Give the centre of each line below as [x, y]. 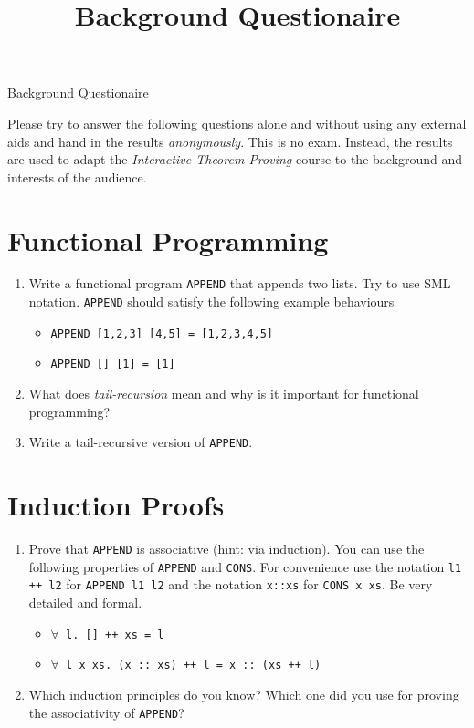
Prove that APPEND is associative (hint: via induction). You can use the [226, 549]
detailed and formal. [85, 603]
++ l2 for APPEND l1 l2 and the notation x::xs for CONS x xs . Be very [231, 584]
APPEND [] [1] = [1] [113, 364]
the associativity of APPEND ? [106, 712]
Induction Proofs [116, 505]
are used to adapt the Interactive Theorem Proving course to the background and [235, 159]
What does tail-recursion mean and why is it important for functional [224, 394]
